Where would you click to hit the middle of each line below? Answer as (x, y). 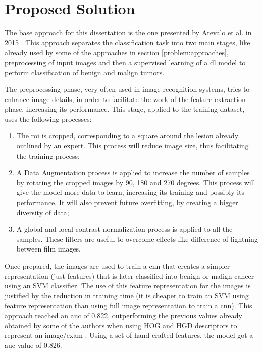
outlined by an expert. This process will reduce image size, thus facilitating (133, 146)
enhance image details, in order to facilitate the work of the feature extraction (125, 99)
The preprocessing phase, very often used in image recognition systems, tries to (127, 89)
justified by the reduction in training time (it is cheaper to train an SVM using (127, 295)
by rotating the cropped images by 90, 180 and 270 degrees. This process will (136, 182)
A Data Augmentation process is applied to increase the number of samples (133, 172)
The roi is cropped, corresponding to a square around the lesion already (127, 136)
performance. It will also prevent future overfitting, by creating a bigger (127, 202)
